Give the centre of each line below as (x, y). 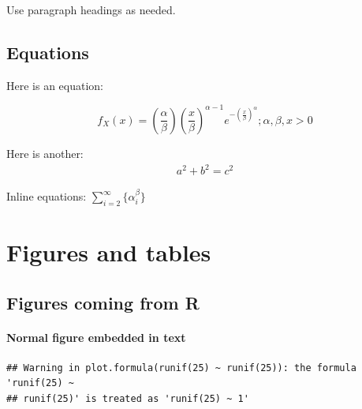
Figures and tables (109, 252)
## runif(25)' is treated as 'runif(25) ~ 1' (128, 398)
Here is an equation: (55, 85)
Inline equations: (47, 196)
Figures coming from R (103, 302)
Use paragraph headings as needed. (91, 9)
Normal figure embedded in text (96, 337)
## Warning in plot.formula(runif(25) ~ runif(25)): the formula (181, 368)
